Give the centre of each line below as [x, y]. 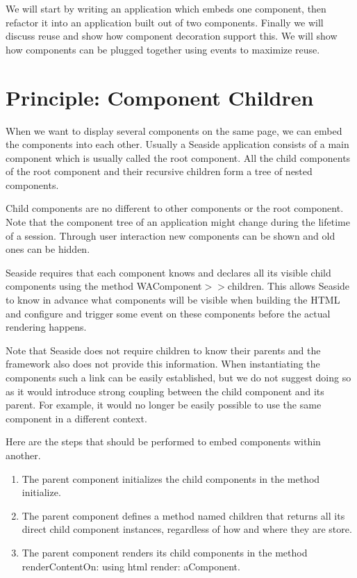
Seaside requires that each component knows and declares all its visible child [168, 272]
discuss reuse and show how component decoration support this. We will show [172, 36]
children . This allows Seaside [289, 286]
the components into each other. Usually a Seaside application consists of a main [177, 144]
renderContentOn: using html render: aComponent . [131, 566]
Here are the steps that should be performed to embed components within [163, 441]
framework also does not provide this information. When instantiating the [163, 364]
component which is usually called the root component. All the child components [178, 157]
